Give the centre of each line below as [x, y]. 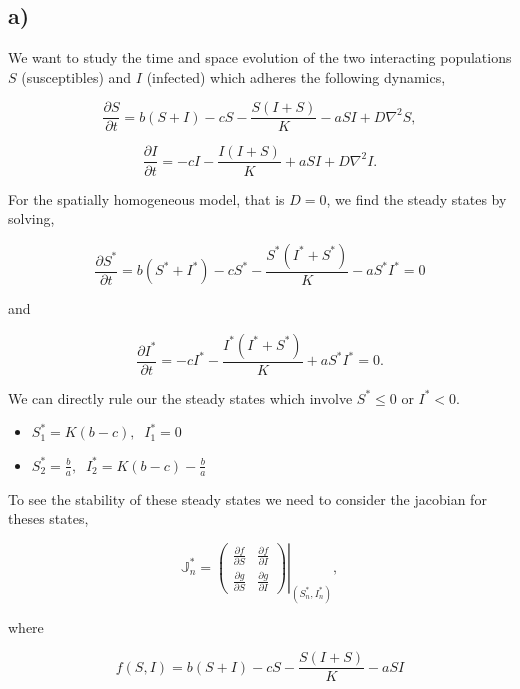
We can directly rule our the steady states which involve [180, 397]
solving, [31, 218]
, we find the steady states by [416, 198]
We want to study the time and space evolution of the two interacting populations [260, 57]
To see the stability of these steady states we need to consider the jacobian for [247, 498]
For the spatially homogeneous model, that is [146, 198]
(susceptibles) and [76, 76]
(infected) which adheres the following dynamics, [296, 76]
